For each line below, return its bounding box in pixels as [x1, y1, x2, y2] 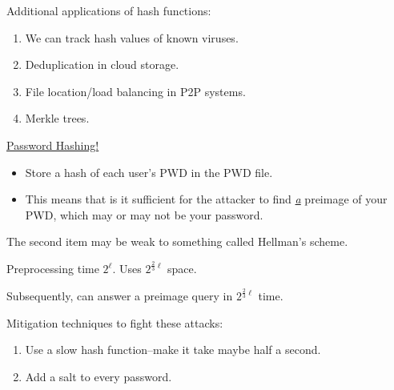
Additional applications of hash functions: [6, 2, 211, 18]
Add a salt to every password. [25, 368, 172, 385]
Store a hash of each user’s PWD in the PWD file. [25, 163, 273, 180]
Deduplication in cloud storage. [25, 56, 179, 73]
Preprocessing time [6, 260, 99, 277]
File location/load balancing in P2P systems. [25, 82, 246, 99]
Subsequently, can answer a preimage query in [6, 287, 233, 304]
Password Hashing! [6, 136, 99, 153]
